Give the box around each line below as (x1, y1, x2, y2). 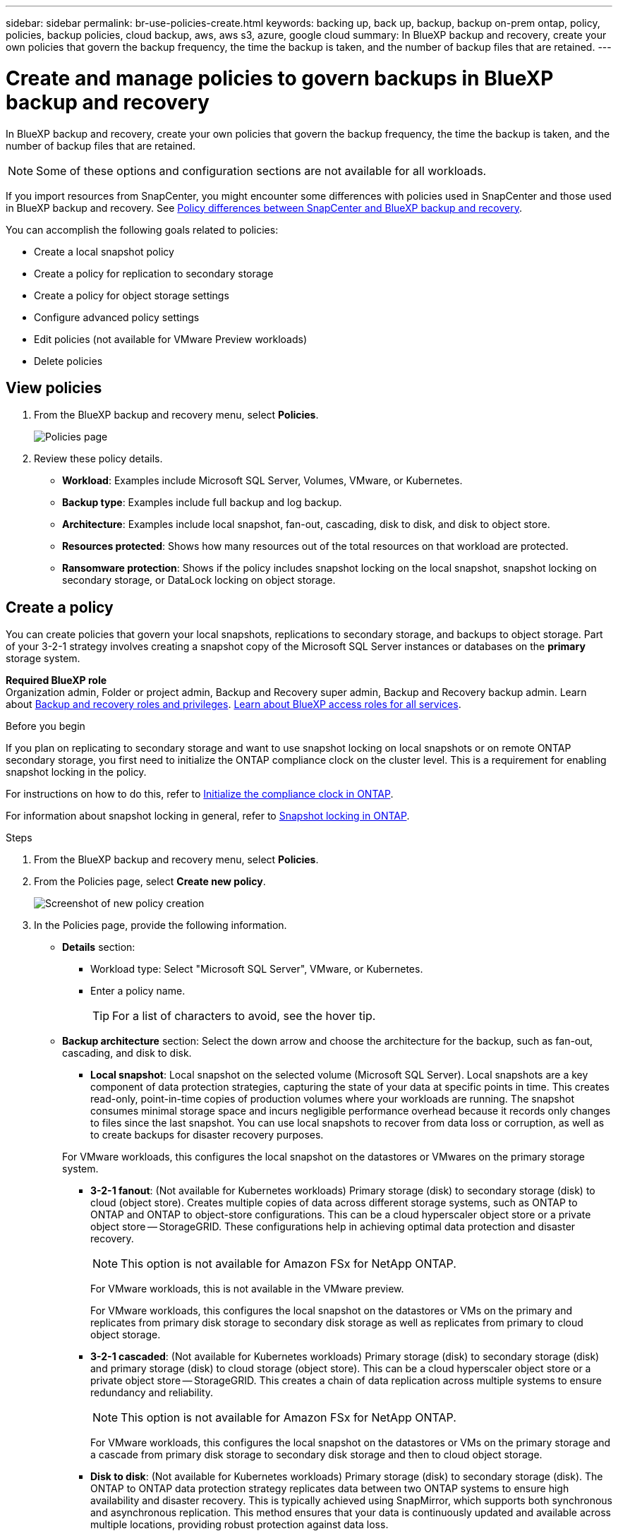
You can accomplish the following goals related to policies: (6, 223, 279, 236)
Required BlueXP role (6, 674, 107, 687)
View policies (6, 378, 102, 397)
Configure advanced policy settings (34, 311, 200, 323)
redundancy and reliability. (90, 1386, 213, 1399)
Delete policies (34, 354, 103, 367)
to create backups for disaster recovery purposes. (90, 1129, 324, 1141)
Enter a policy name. (90, 985, 186, 997)
